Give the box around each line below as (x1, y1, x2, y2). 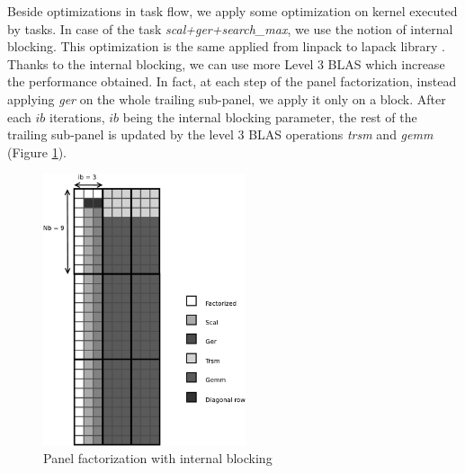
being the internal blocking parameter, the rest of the (122, 107, 417, 126)
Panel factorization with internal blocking (43, 449, 273, 468)
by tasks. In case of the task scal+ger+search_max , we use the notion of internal (7, 19, 453, 38)
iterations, (49, 107, 105, 126)
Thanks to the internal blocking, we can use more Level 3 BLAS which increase (7, 54, 445, 73)
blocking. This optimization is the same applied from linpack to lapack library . (7, 37, 445, 56)
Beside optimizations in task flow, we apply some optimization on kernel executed (7, 2, 458, 20)
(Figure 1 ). (7, 142, 67, 161)
